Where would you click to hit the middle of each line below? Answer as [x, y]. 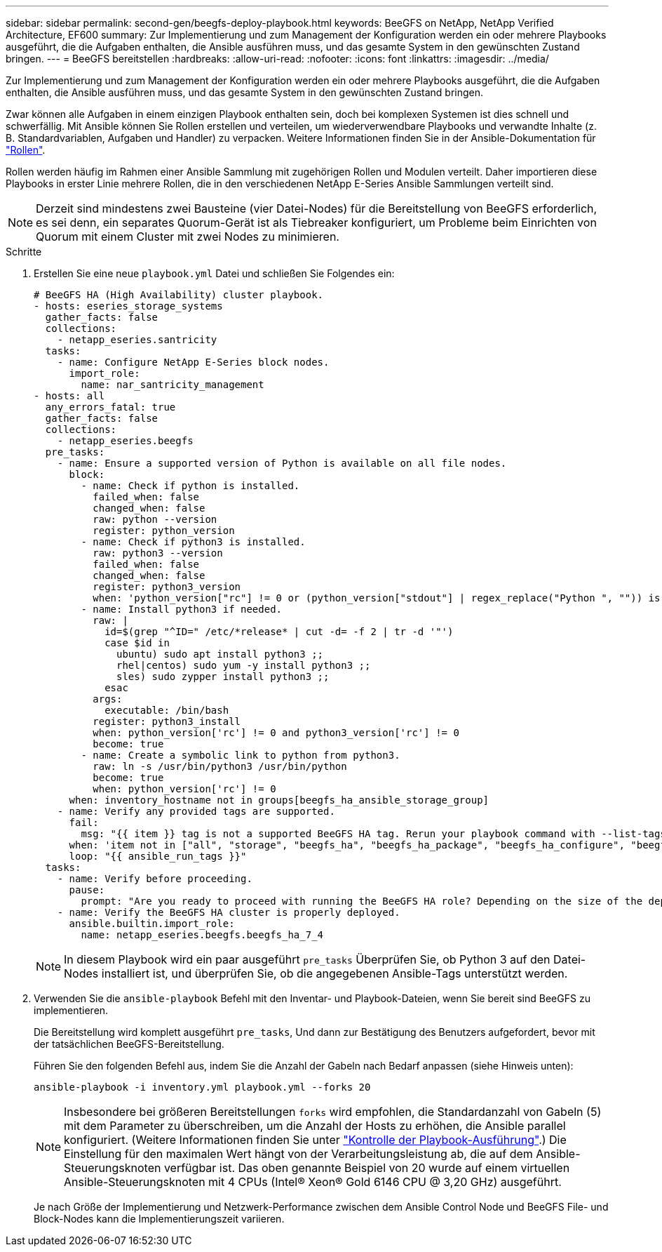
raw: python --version [155, 519]
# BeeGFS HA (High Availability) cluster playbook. [179, 295]
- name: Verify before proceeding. [155, 879]
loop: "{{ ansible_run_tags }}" [158, 856]
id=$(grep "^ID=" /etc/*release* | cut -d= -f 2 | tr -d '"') [279, 632]
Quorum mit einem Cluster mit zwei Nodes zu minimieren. [188, 237]
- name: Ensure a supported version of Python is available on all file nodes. [282, 463]
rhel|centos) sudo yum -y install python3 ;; [244, 665]
